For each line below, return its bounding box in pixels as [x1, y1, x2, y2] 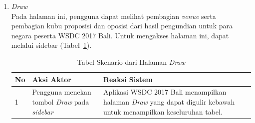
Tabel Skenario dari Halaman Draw [77, 56, 186, 67]
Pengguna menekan [32, 87, 91, 97]
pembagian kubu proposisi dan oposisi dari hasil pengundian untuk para [11, 20, 233, 31]
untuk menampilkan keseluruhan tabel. [103, 106, 223, 117]
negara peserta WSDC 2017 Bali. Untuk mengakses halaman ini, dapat [11, 30, 229, 40]
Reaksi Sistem [103, 74, 153, 84]
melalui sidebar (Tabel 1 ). [11, 40, 92, 50]
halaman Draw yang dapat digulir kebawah [103, 97, 235, 107]
